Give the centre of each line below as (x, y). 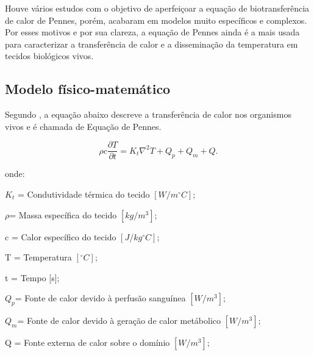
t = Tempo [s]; (32, 277)
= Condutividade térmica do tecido (84, 194)
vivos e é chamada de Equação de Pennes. (83, 126)
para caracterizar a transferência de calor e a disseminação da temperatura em (152, 44)
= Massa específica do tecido (63, 214)
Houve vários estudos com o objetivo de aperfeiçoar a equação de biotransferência (157, 8)
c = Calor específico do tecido (61, 236)
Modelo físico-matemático (88, 89)
